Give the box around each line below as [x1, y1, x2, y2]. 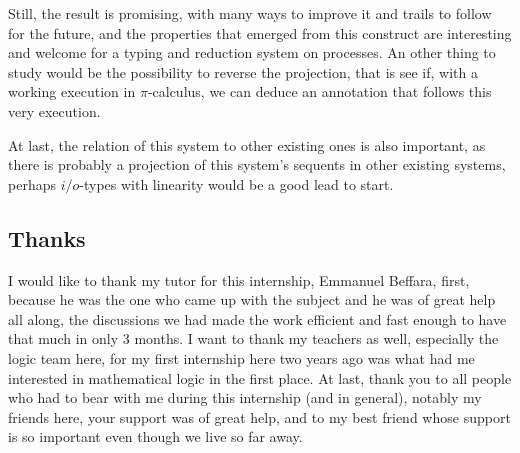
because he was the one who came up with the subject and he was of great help [8, 289, 496, 310]
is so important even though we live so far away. [8, 426, 303, 447]
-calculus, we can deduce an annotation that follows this [147, 81, 492, 102]
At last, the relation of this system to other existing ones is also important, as [8, 134, 486, 155]
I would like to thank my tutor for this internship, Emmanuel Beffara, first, [8, 269, 470, 290]
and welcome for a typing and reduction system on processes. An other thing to [8, 42, 496, 63]
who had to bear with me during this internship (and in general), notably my [8, 387, 482, 408]
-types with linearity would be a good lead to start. [79, 173, 394, 194]
